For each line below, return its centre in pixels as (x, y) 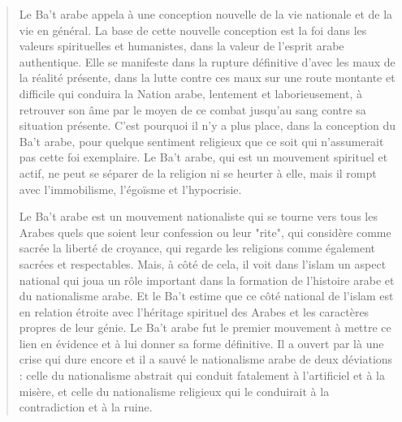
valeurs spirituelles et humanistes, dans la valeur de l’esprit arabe (182, 46)
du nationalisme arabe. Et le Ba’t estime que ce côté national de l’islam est (206, 296)
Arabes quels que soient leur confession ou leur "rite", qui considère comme (205, 232)
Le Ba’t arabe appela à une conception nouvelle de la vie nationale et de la (206, 14)
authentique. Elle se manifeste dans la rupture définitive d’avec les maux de (207, 61)
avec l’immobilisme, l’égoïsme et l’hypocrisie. (130, 189)
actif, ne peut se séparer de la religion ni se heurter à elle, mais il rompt (198, 172)
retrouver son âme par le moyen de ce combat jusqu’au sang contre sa (192, 109)
